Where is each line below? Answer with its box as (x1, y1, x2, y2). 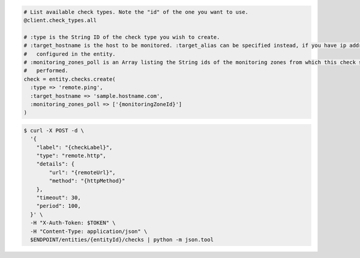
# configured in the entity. (23, 50, 116, 57)
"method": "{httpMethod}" (49, 178, 125, 184)
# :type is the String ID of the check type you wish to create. (23, 34, 220, 40)
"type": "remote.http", (36, 152, 106, 159)
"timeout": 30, (36, 194, 81, 201)
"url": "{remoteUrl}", (49, 169, 116, 176)
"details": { (36, 161, 75, 167)
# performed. (23, 67, 68, 74)
